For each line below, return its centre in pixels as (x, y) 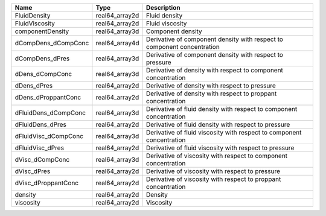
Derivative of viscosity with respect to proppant (213, 179)
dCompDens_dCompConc (52, 43)
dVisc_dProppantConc (46, 183)
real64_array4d (117, 43)
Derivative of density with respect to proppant (211, 94)
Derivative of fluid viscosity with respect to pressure (220, 148)
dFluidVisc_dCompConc (49, 136)
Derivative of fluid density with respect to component (222, 109)
